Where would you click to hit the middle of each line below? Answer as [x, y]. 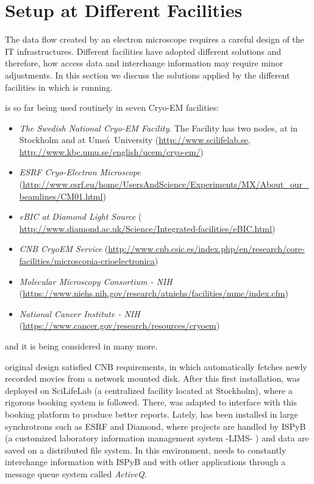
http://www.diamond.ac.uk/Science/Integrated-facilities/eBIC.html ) [147, 228]
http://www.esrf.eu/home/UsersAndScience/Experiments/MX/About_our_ [166, 184]
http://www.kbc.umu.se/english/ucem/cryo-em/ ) [111, 151]
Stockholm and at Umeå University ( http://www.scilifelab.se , [135, 140]
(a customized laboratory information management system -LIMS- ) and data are [157, 438]
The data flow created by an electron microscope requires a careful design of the [155, 39]
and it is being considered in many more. [81, 346]
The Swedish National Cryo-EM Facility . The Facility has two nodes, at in [158, 128]
